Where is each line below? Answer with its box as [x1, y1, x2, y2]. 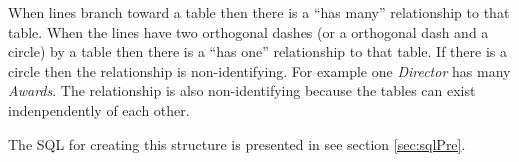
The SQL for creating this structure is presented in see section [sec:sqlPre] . [8, 133, 466, 154]
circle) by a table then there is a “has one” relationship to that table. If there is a [8, 41, 507, 62]
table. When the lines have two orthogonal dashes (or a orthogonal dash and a [8, 21, 489, 42]
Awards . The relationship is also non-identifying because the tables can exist [8, 80, 476, 101]
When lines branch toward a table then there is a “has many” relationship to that [8, 2, 510, 22]
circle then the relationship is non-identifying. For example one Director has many [8, 60, 511, 81]
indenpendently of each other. [8, 99, 190, 120]
